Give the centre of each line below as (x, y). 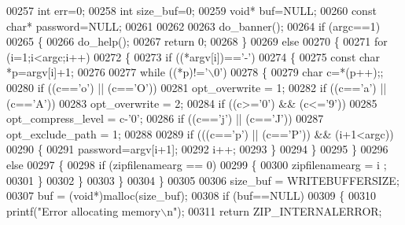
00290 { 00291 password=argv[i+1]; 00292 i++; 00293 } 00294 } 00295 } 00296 (197, 149)
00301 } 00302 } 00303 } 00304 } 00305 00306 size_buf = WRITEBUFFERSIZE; (203, 180)
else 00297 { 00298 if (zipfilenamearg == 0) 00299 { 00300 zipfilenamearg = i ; (197, 164)
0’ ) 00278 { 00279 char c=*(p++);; (299, 72)
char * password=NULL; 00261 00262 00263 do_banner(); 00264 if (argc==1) (193, 26)
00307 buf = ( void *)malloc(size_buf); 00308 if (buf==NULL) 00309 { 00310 (191, 195)
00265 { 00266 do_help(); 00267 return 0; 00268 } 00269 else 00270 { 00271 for (197, 41)
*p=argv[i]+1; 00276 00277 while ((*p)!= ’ (107, 72)
